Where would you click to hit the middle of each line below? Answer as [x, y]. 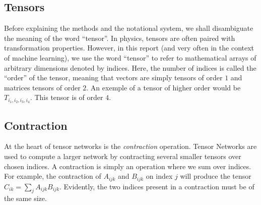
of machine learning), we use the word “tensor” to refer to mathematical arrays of [130, 57]
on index [159, 176]
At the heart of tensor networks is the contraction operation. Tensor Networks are [130, 146]
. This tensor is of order [67, 97]
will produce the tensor [216, 176]
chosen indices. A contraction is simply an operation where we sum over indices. [128, 166]
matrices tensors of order [42, 87]
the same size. [25, 198]
